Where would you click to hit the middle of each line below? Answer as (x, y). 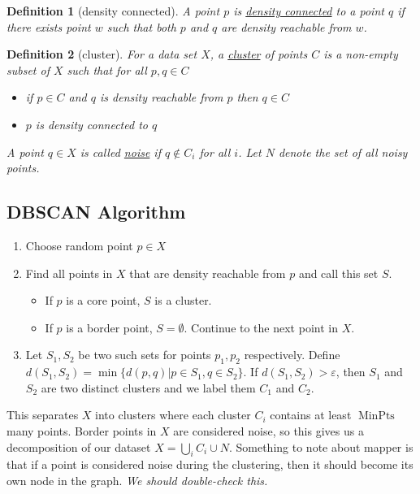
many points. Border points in (82, 430)
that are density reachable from (208, 273)
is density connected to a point (309, 11)
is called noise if (120, 152)
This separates (43, 415)
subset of (28, 69)
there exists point (49, 26)
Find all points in (69, 273)
